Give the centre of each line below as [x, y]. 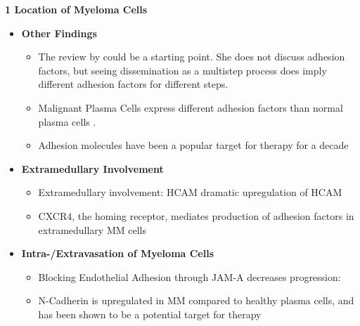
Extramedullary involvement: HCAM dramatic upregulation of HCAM [190, 192]
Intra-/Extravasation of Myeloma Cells [118, 253]
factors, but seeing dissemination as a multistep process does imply [182, 70]
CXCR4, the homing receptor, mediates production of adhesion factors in [196, 215]
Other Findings [59, 33]
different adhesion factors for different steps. [133, 84]
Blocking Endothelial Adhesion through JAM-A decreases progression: [189, 276]
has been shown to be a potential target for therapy [150, 314]
